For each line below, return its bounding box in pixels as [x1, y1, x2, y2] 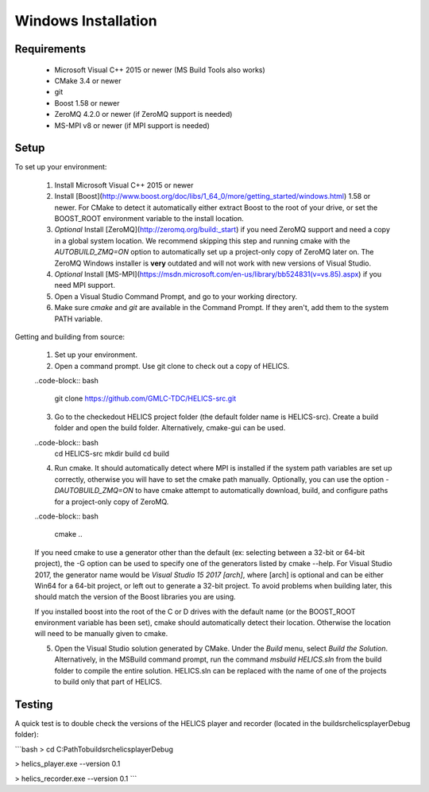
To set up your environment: [14, 162, 107, 172]
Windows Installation [14, 12, 158, 29]
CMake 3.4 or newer [54, 76, 122, 85]
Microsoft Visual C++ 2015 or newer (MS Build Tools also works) [54, 64, 265, 75]
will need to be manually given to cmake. [34, 629, 168, 639]
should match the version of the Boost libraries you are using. [34, 592, 236, 602]
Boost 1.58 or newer [54, 98, 120, 107]
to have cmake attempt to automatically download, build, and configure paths [135, 486, 388, 495]
